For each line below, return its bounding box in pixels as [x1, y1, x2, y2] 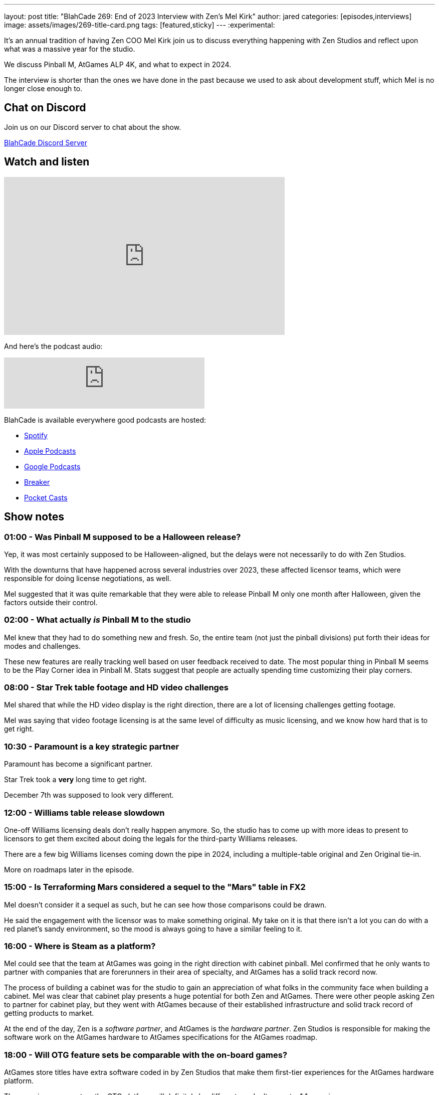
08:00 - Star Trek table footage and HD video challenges [4, 682, 229, 693]
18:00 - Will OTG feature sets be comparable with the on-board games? [4, 1049, 288, 1060]
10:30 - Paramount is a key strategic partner [4, 741, 179, 752]
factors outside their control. [4, 598, 98, 607]
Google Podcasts [24, 462, 81, 471]
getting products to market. [4, 1009, 94, 1018]
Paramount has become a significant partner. [4, 760, 153, 769]
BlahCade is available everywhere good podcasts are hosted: [4, 415, 206, 424]
